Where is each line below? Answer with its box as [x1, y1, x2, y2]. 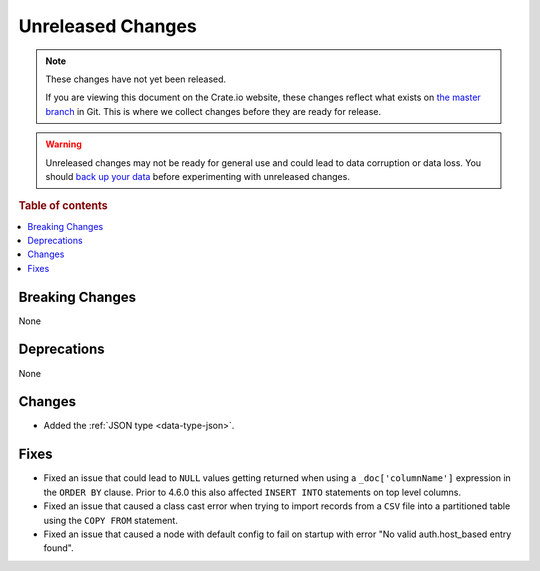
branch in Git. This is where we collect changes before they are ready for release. [45, 105, 382, 117]
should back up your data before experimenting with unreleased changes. [45, 170, 350, 182]
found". [43, 542, 74, 554]
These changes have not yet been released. [45, 73, 227, 85]
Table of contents [18, 199, 109, 213]
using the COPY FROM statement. [43, 514, 179, 526]
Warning [45, 138, 82, 150]
